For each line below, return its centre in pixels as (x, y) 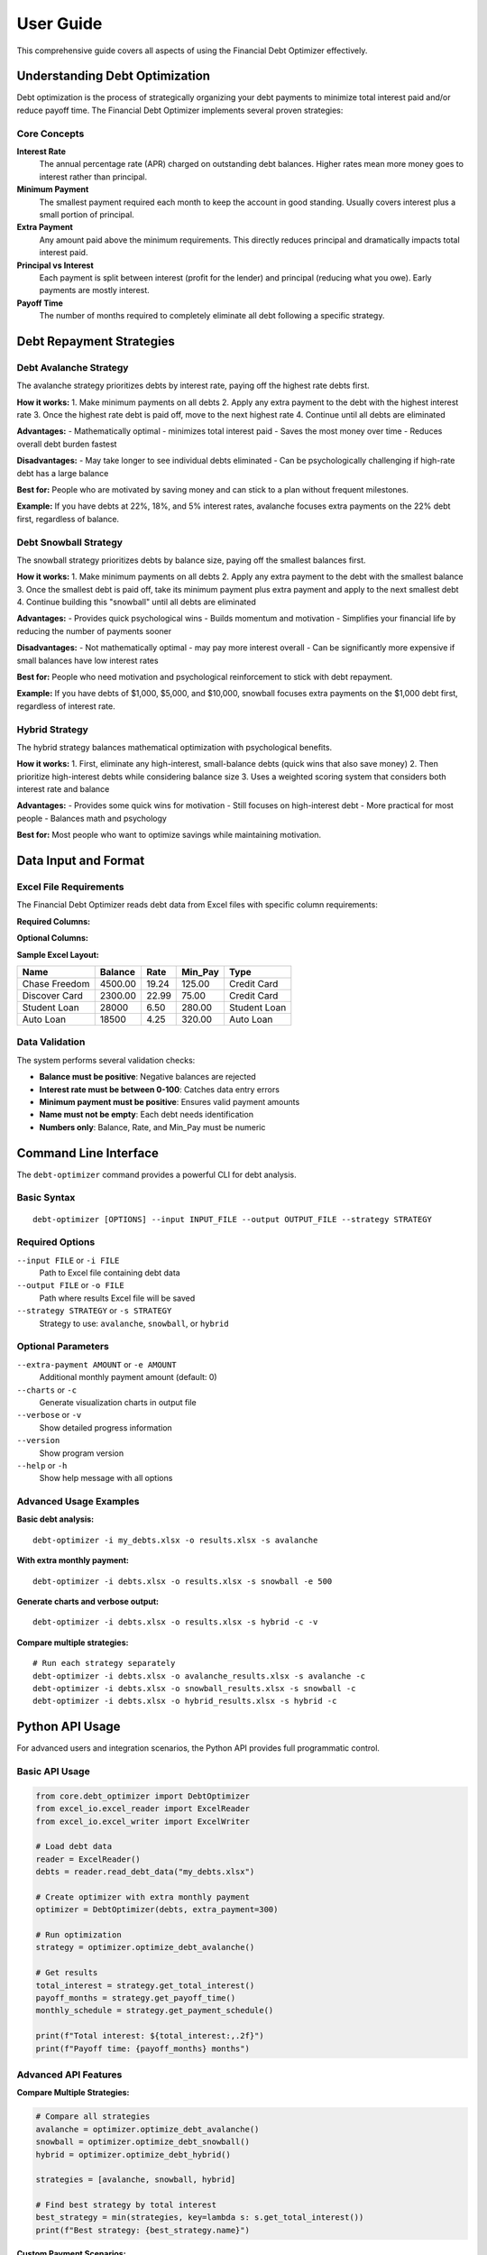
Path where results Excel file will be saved (117, 1298)
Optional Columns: (53, 938)
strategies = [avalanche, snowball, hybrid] (136, 2180)
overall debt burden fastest (67, 444)
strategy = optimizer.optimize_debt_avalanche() (145, 1947)
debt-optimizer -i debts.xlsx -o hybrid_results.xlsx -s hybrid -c (185, 1701)
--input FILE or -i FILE (68, 1260)
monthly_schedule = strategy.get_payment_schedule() (155, 2011)
